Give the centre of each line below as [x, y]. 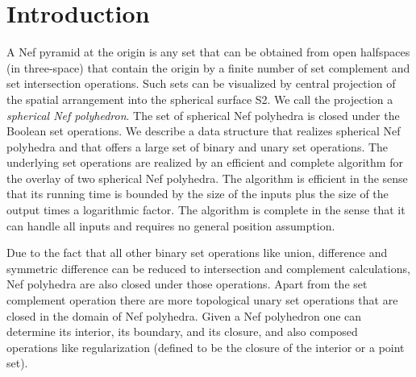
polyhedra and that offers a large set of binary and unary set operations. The [198, 146]
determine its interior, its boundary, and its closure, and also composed [182, 331]
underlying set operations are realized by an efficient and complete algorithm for [205, 162]
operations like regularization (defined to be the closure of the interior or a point [206, 347]
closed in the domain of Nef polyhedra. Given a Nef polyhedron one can [184, 315]
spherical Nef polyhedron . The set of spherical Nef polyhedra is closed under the [203, 115]
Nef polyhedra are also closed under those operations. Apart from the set [187, 284]
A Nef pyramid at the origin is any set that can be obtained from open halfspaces [208, 52]
